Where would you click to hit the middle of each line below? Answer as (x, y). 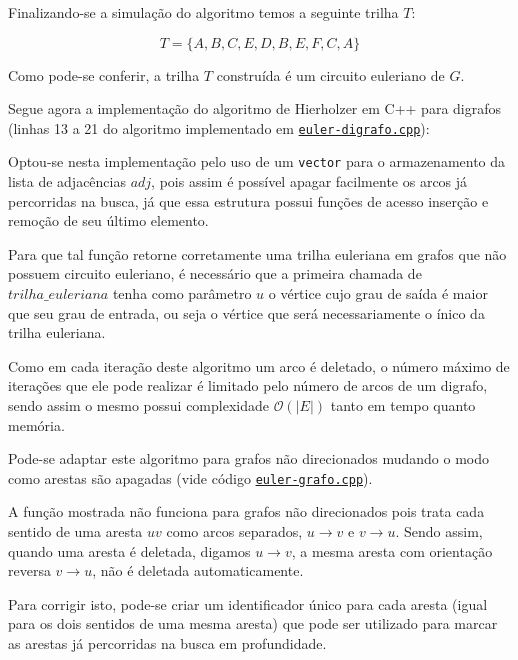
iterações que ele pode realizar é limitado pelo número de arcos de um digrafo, (248, 385)
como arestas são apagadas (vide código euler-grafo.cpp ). (190, 477)
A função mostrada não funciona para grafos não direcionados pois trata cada (246, 511)
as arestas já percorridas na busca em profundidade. (167, 643)
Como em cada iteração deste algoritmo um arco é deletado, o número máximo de (259, 365)
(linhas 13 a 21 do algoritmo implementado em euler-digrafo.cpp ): (219, 127)
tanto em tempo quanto (403, 405)
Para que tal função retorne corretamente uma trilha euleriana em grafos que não (257, 253)
